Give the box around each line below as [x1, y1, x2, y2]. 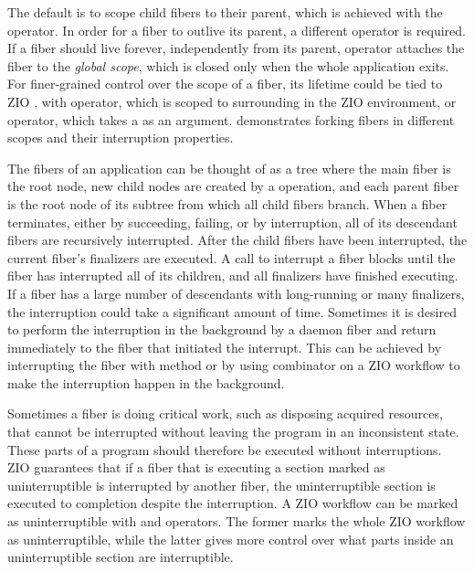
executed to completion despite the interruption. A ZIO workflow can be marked [7, 493, 458, 513]
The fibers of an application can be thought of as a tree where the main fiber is [7, 158, 451, 177]
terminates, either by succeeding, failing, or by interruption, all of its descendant [7, 212, 458, 231]
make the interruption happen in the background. [7, 373, 285, 392]
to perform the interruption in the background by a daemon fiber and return [7, 320, 437, 339]
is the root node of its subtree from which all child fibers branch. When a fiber [7, 194, 448, 213]
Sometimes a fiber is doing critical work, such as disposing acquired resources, [7, 404, 443, 423]
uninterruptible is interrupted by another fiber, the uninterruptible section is [7, 475, 436, 494]
